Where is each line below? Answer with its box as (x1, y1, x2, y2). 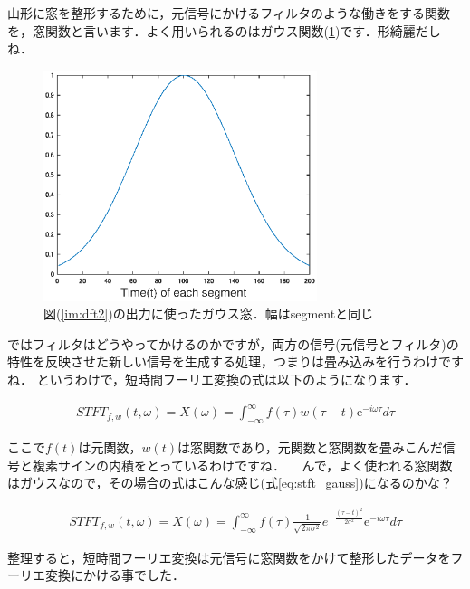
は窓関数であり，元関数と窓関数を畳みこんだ (177, 437, 443, 456)
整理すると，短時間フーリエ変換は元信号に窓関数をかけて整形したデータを (7, 547, 451, 566)
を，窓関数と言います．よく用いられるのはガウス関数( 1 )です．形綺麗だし (7, 21, 441, 40)
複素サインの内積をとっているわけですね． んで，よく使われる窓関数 (32, 455, 453, 474)
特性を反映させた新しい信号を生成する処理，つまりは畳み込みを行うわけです (7, 352, 464, 371)
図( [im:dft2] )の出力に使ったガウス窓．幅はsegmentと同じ (43, 304, 374, 323)
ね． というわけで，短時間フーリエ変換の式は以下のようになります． (7, 370, 417, 389)
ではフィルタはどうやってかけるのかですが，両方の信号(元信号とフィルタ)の (7, 334, 459, 353)
